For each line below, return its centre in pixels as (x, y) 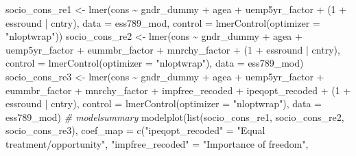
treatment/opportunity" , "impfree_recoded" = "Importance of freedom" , (157, 143)
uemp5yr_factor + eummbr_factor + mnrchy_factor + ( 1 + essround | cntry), (173, 49)
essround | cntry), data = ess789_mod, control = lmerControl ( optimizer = (163, 22)
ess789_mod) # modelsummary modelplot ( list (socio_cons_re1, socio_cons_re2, (175, 116)
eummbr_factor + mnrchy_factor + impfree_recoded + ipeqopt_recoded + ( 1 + (178, 90)
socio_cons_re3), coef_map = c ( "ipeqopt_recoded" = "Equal (135, 130)
